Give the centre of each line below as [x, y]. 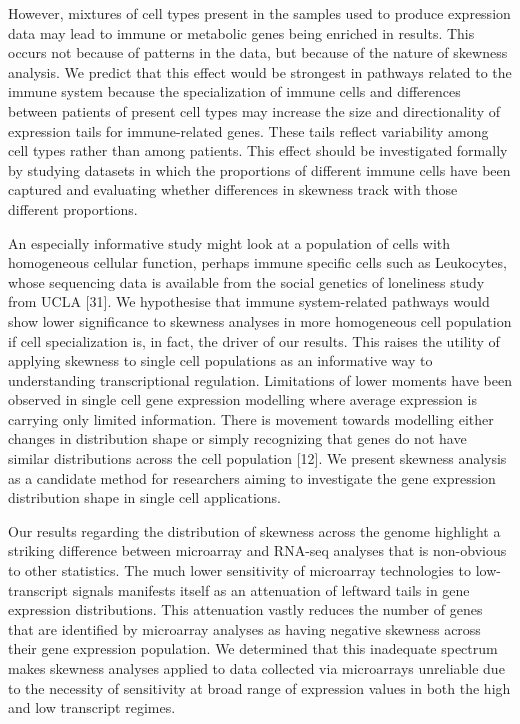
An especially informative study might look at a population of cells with [229, 242]
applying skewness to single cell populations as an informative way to [220, 360]
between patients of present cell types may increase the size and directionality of [254, 110]
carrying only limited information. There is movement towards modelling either [251, 418]
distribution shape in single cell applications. [144, 497]
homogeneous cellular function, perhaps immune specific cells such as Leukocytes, [257, 262]
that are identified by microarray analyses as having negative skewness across [244, 628]
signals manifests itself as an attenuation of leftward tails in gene [271, 589]
